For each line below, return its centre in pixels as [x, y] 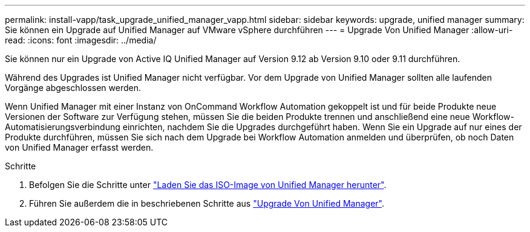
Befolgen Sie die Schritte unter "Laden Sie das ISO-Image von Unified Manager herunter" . [208, 185]
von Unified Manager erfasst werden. [79, 147]
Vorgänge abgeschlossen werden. [73, 88]
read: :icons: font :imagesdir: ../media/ [81, 40]
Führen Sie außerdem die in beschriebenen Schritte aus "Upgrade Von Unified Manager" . [207, 203]
